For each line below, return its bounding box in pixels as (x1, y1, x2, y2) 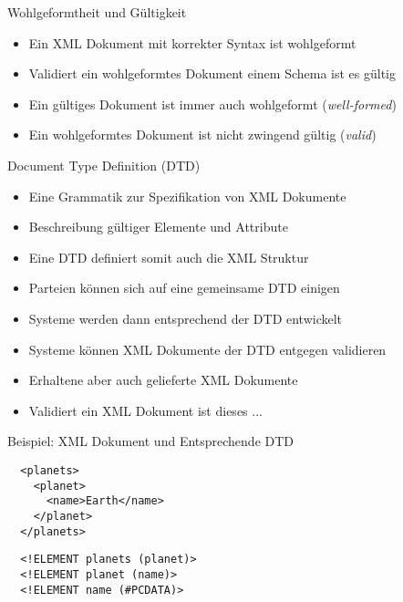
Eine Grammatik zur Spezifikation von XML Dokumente (28, 186, 346, 205)
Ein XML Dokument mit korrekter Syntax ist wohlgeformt (28, 33, 356, 52)
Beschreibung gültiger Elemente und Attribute (28, 217, 288, 236)
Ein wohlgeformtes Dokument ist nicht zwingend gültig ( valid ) (28, 125, 377, 144)
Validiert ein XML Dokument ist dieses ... (28, 400, 263, 420)
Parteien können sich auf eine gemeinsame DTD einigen (28, 278, 340, 297)
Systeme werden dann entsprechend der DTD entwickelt (28, 308, 343, 327)
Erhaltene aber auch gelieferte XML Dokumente (28, 370, 298, 389)
